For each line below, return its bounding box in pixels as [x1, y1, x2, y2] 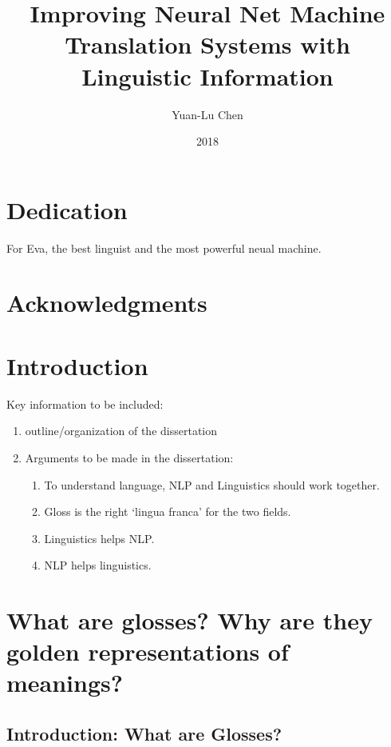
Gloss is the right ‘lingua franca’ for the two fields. [44, 503, 291, 520]
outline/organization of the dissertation [25, 422, 218, 439]
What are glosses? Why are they [6, 604, 373, 637]
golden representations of [6, 635, 289, 668]
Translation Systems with [65, 28, 350, 61]
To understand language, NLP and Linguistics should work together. [44, 476, 380, 493]
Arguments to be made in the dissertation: [25, 449, 234, 465]
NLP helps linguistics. [44, 557, 152, 573]
